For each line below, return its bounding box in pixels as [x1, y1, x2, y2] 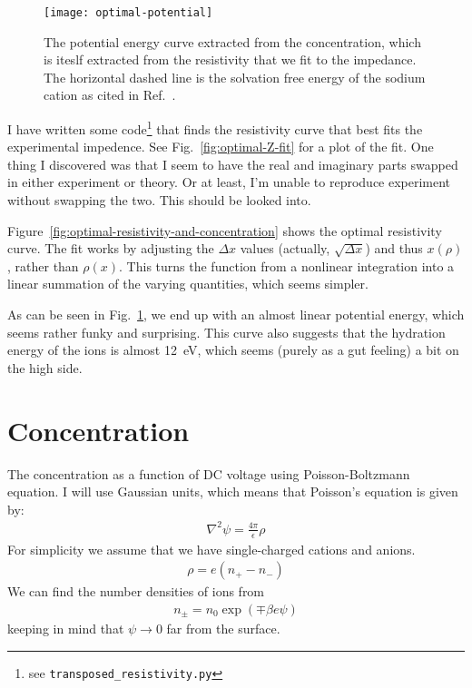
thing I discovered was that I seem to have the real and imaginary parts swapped [7, 154, 458, 173]
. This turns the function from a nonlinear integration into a [119, 256, 455, 275]
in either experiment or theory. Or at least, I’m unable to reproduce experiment [7, 172, 451, 192]
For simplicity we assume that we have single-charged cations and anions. [7, 539, 416, 558]
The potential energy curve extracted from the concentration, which [44, 32, 421, 51]
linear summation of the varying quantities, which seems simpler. [7, 274, 369, 293]
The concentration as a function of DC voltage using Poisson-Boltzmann [7, 464, 410, 483]
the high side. [7, 358, 83, 377]
